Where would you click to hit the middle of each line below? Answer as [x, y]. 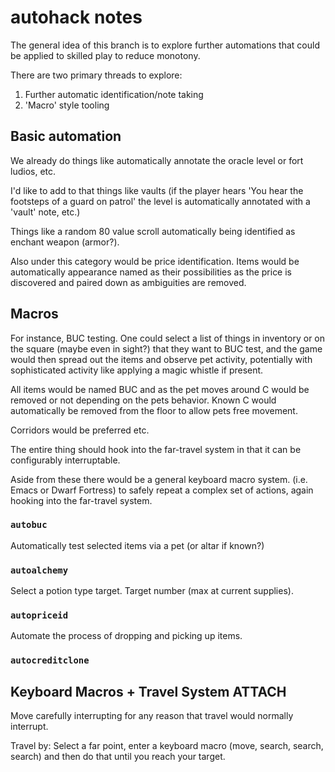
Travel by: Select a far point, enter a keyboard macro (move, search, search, [167, 746]
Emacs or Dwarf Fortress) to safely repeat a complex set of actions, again [162, 490]
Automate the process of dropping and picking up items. [126, 636]
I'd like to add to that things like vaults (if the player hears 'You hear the [157, 190]
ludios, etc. [33, 171]
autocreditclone [50, 660]
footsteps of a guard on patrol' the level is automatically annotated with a [160, 201]
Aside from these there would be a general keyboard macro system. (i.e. [159, 479]
